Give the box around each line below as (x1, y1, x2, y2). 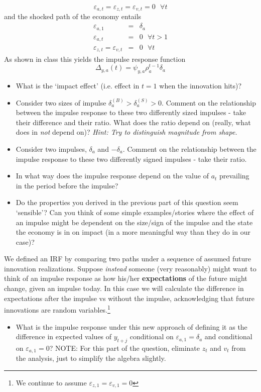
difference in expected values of (16, 331, 112, 342)
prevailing (219, 170, 249, 181)
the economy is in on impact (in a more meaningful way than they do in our (16, 227, 251, 237)
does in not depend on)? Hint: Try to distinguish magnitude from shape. (16, 127, 237, 137)
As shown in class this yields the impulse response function (4, 53, 186, 64)
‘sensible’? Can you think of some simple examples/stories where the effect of (16, 207, 254, 217)
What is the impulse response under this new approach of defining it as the (16, 321, 247, 332)
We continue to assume (16, 377, 87, 387)
